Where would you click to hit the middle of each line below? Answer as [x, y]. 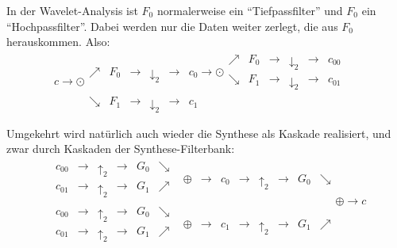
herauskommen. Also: [58, 42]
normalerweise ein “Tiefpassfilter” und [250, 10]
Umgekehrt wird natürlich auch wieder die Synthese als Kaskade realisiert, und [199, 133]
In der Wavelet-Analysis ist [72, 10]
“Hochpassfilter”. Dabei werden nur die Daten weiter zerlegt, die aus [172, 26]
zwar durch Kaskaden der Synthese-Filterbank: [121, 149]
